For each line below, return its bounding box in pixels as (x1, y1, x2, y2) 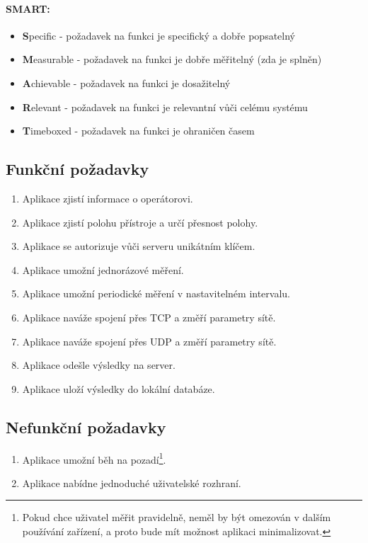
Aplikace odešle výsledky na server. (22, 358, 176, 372)
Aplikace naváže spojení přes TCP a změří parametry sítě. (22, 309, 276, 324)
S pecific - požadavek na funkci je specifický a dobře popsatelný (22, 28, 295, 42)
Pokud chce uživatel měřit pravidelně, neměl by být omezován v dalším (22, 510, 331, 525)
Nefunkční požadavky (6, 416, 166, 438)
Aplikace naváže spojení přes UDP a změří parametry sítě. (22, 333, 277, 348)
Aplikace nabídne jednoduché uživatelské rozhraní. (22, 475, 241, 490)
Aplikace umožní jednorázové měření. (22, 262, 184, 277)
